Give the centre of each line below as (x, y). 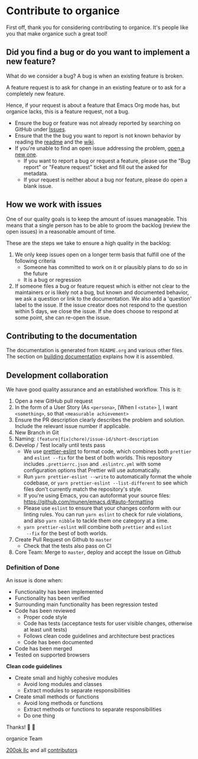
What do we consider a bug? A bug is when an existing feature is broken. (95, 76)
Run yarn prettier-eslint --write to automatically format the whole (108, 477)
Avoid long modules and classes (63, 684)
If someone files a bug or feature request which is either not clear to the (102, 286)
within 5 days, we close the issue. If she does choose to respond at (97, 311)
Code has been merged (43, 649)
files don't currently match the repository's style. (83, 489)
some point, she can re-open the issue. (62, 317)
